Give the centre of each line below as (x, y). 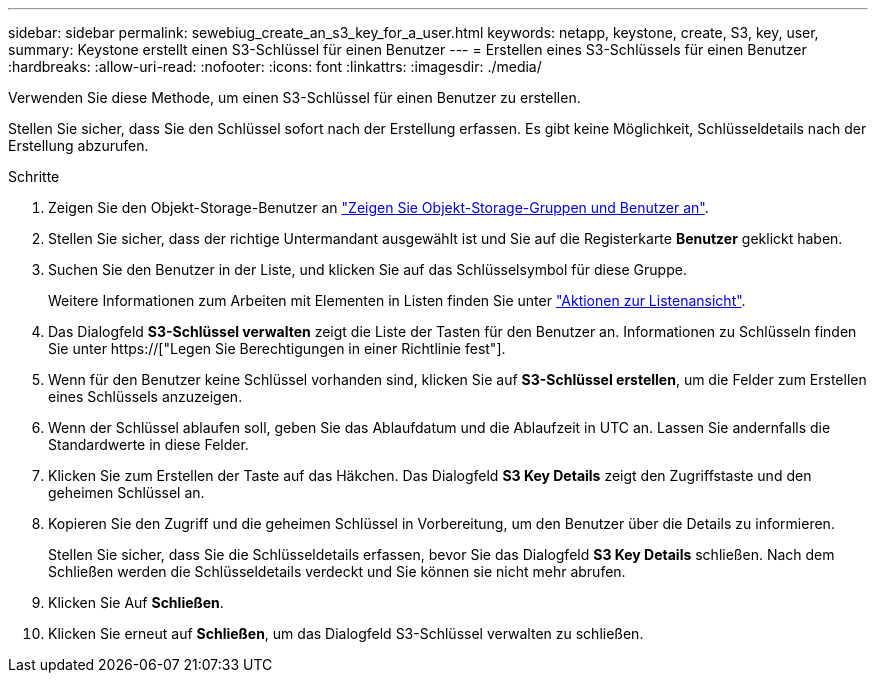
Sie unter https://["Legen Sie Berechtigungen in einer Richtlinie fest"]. (277, 348)
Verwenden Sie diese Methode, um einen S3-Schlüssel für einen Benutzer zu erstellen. (294, 97)
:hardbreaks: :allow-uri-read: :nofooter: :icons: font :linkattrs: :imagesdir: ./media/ (275, 66)
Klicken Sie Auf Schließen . (136, 602)
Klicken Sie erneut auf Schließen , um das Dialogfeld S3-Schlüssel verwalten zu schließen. (346, 633)
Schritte (34, 176)
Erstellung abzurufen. (78, 145)
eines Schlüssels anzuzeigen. (145, 396)
